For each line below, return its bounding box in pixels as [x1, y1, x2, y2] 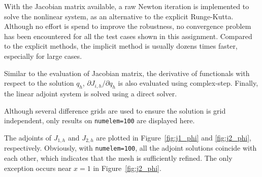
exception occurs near [4, 162, 72, 173]
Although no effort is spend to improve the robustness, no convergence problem [4, 21, 251, 31]
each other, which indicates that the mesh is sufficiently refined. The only [4, 152, 233, 163]
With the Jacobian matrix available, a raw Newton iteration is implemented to [4, 1, 249, 11]
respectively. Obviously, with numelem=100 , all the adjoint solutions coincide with [4, 143, 257, 153]
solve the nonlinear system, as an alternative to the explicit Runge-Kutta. [4, 11, 234, 21]
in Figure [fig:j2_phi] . [93, 162, 161, 173]
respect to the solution [4, 78, 74, 88]
